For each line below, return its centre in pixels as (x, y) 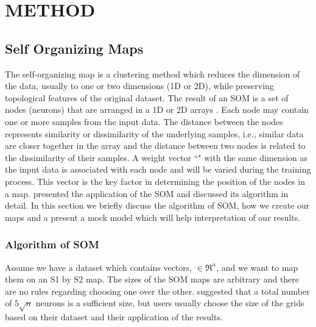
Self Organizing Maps (74, 48)
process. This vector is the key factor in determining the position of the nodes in (155, 181)
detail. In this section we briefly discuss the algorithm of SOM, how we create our (157, 205)
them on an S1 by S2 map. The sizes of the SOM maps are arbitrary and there (152, 279)
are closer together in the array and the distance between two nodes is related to (155, 146)
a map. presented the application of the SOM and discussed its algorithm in (147, 193)
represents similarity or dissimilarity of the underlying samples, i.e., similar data (154, 133)
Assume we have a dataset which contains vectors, (99, 267)
